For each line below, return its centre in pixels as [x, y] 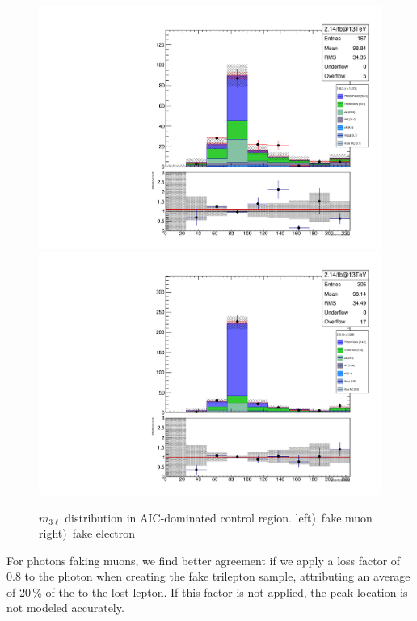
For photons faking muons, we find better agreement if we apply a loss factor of [204, 560]
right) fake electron [87, 533]
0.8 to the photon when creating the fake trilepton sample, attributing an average [208, 576]
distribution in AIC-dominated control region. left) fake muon [219, 517]
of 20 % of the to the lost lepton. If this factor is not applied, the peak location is [207, 591]
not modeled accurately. [65, 608]
